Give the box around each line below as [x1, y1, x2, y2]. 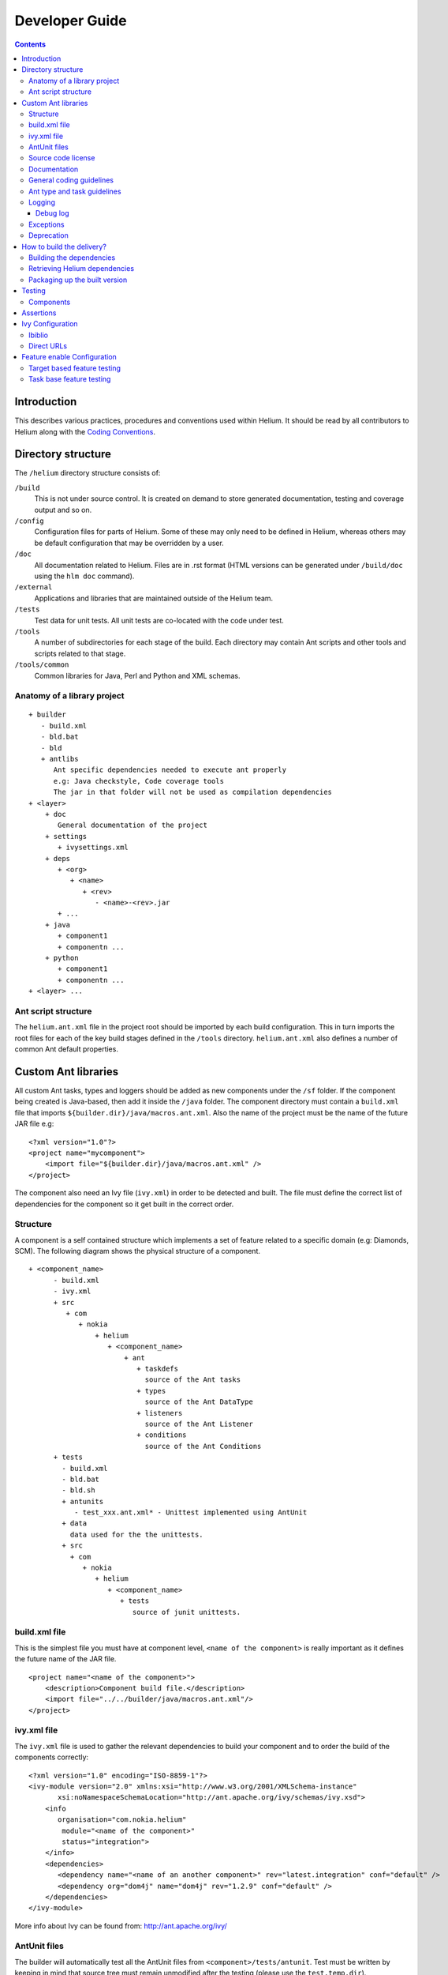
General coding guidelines [28, 175, 114, 185]
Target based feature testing [28, 363, 121, 373]
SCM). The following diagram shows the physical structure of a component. [14, 1247, 260, 1256]
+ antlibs [40, 754, 79, 764]
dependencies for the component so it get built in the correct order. [14, 1199, 234, 1209]
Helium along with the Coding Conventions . [14, 427, 156, 436]
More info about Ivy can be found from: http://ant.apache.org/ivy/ [14, 1920, 228, 1931]
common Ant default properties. [14, 1044, 118, 1054]
